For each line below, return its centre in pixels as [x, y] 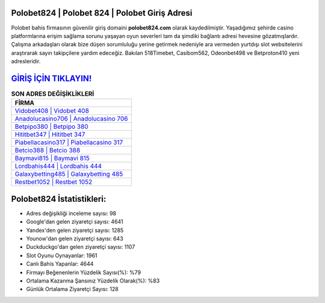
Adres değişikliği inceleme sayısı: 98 [71, 213]
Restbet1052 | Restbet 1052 [54, 182]
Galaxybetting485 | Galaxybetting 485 [69, 174]
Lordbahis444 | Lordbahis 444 [58, 166]
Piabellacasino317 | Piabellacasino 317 [69, 143]
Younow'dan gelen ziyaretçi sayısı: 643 [75, 239]
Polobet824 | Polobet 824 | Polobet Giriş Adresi [102, 13]
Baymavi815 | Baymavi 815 [52, 158]
